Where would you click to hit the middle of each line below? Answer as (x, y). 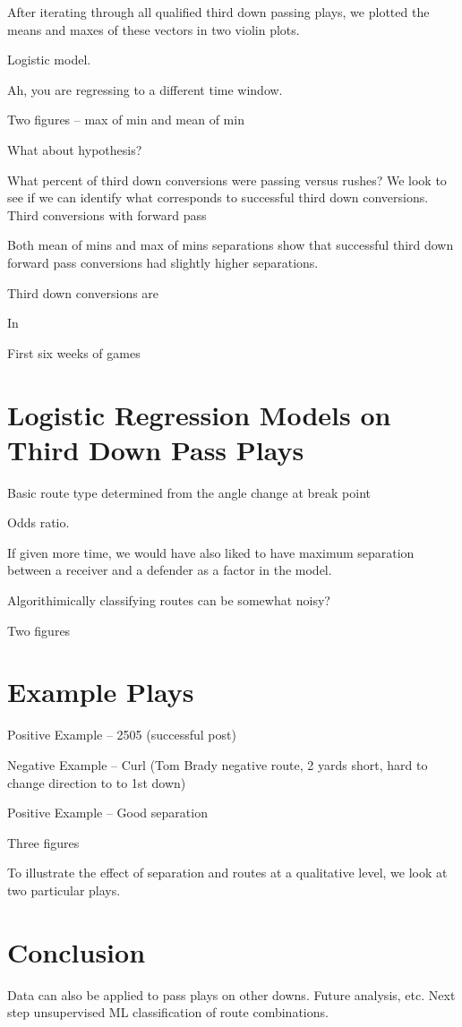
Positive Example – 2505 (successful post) (122, 735)
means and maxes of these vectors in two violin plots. (154, 29)
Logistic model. (49, 60)
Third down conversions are (83, 292)
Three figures (43, 842)
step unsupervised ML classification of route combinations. (168, 1012)
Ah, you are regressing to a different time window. (145, 89)
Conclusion (77, 951)
